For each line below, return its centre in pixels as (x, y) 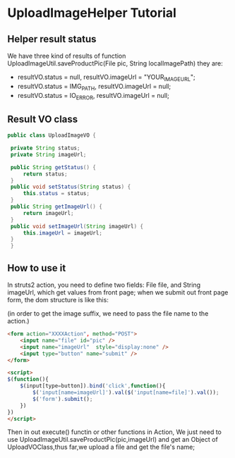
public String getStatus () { (53, 167)
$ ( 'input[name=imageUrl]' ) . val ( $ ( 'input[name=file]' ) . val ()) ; (126, 392)
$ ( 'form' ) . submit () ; (63, 399)
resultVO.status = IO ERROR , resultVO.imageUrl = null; (93, 96)
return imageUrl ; (48, 213)
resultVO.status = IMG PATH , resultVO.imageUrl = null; (94, 87)
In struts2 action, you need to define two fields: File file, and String (104, 285)
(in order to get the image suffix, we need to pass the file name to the (108, 314)
